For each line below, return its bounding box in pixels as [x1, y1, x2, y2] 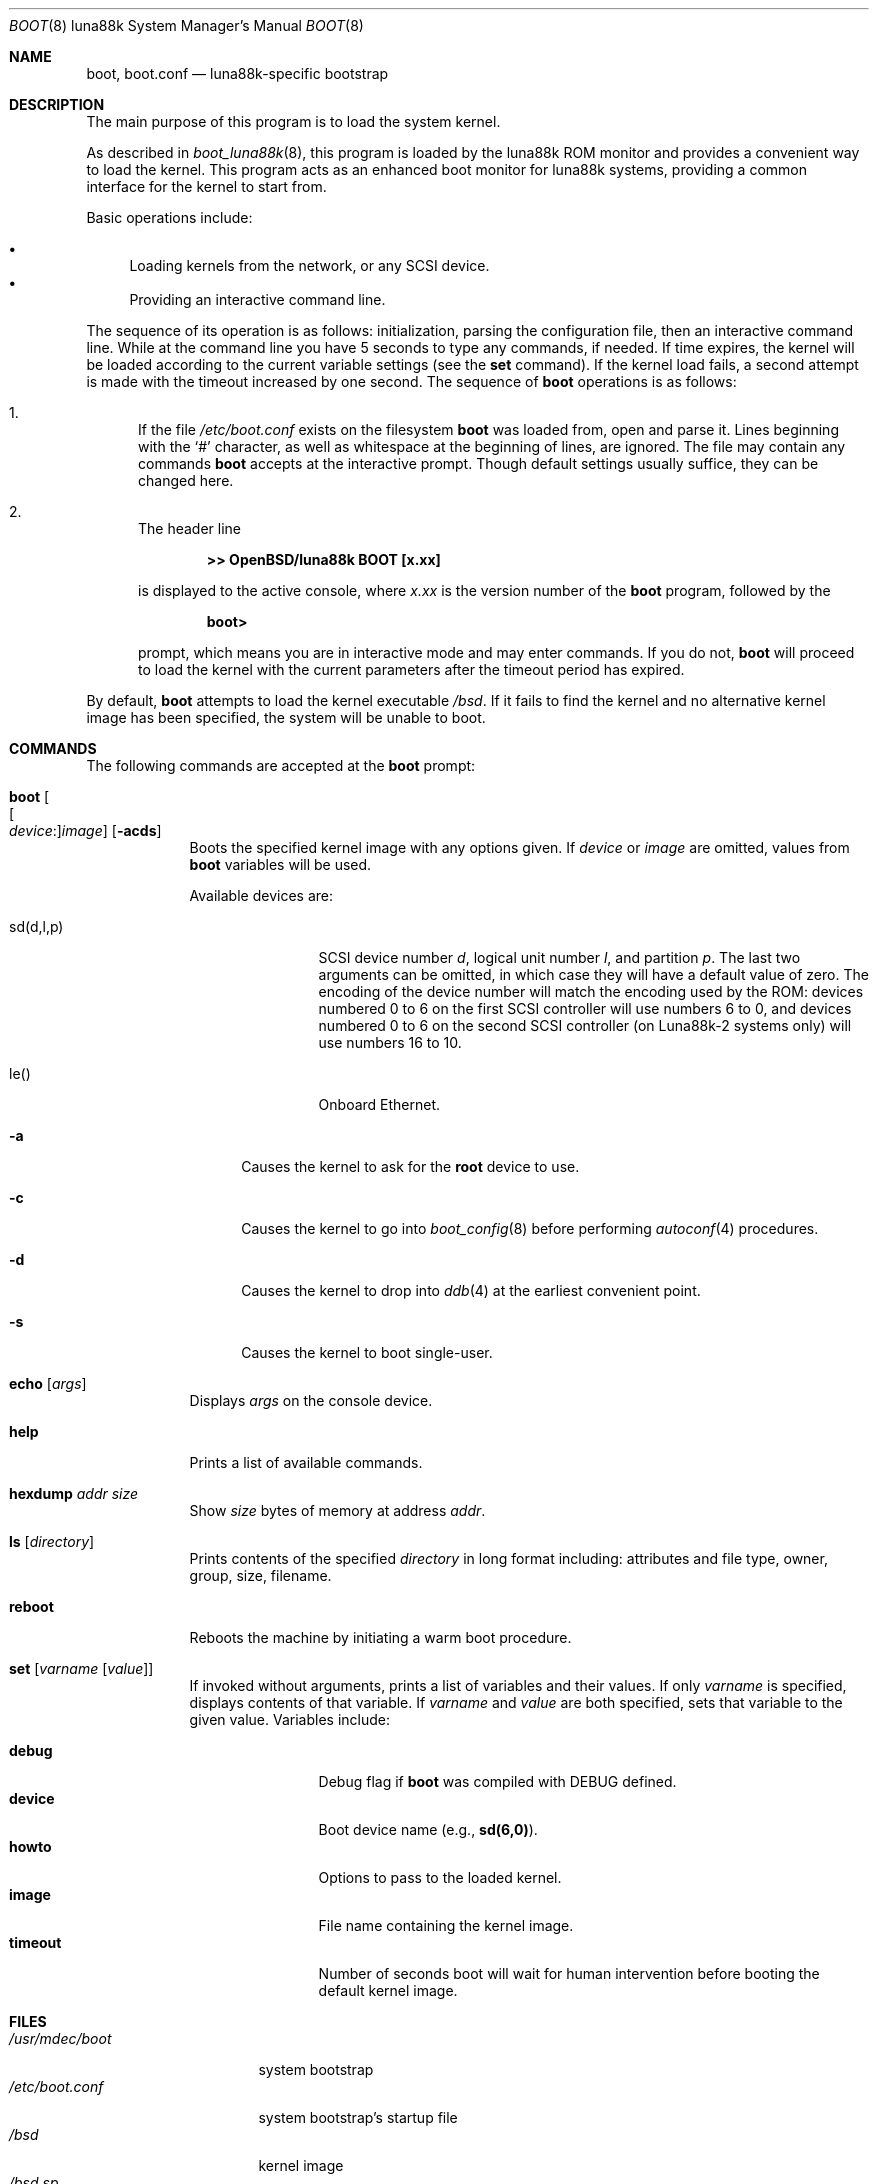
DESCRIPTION [9, 96, 105, 113]
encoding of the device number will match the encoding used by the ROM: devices [318, 983, 864, 1000]
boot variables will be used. [189, 856, 372, 873]
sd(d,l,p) [9, 918, 64, 935]
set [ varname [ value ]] [9, 1660, 154, 1677]
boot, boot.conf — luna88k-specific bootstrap [86, 65, 389, 82]
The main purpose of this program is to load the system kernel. [86, 113, 501, 130]
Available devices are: [189, 887, 333, 904]
